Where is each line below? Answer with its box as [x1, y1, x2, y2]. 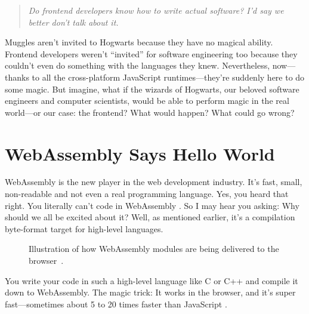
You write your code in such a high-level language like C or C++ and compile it [5, 274, 298, 287]
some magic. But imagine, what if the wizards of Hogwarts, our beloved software [5, 82, 299, 95]
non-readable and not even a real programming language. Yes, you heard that [5, 187, 289, 200]
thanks [5, 70, 29, 83]
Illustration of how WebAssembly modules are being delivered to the [29, 242, 279, 255]
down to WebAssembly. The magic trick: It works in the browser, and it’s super [5, 286, 296, 298]
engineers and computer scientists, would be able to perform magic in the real [5, 94, 289, 107]
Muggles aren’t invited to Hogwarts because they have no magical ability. [5, 36, 273, 48]
